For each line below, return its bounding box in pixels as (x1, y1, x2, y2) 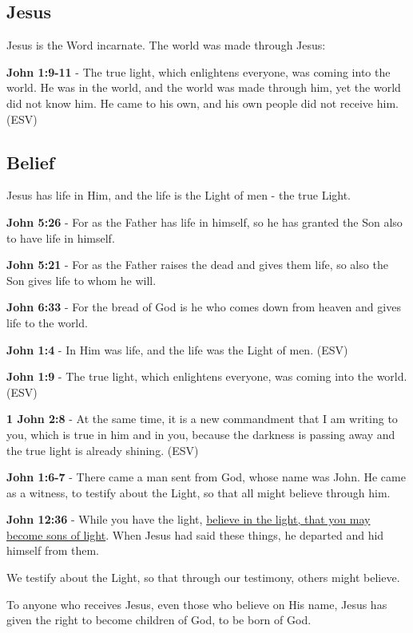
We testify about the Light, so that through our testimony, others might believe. (6, 569, 400, 586)
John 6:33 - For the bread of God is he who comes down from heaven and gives (6, 299, 401, 315)
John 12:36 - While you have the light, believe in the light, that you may (6, 511, 371, 528)
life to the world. (6, 314, 88, 330)
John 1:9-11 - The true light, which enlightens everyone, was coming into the (6, 63, 391, 80)
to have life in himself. (6, 229, 115, 246)
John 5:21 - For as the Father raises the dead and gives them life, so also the (6, 256, 388, 273)
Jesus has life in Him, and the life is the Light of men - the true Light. (6, 187, 351, 204)
